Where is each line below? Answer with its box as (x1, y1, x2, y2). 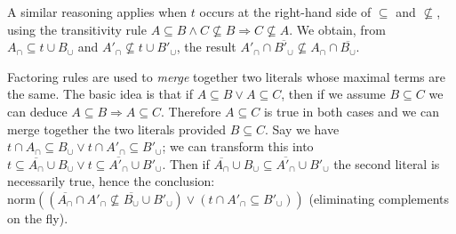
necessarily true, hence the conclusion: (7, 172, 215, 190)
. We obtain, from (289, 20, 386, 38)
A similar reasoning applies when (7, 3, 188, 20)
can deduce (7, 101, 68, 120)
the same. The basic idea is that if (7, 85, 194, 103)
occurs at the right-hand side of (199, 3, 372, 20)
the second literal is (333, 154, 440, 173)
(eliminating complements (308, 189, 450, 207)
